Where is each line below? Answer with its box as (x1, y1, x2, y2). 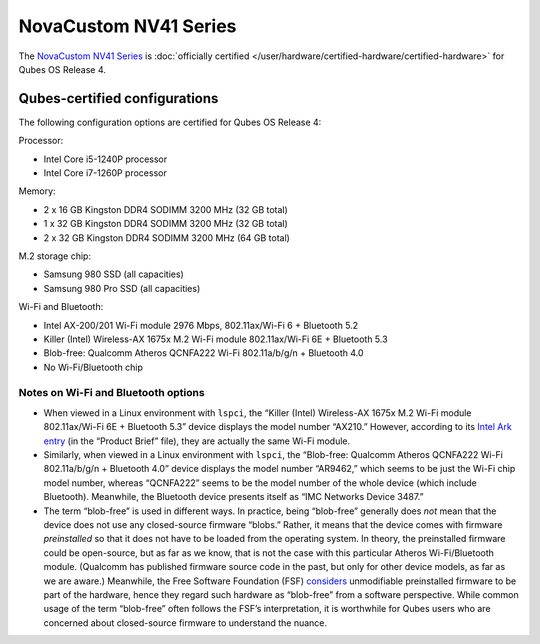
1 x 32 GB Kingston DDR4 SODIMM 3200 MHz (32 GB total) (43, 218, 289, 230)
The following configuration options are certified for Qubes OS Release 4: (18, 116, 322, 128)
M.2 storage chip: (18, 250, 92, 262)
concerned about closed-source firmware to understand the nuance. (43, 616, 328, 629)
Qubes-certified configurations (18, 90, 219, 107)
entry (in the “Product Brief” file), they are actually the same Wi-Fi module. (43, 435, 351, 447)
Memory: (18, 185, 56, 197)
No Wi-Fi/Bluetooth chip (43, 361, 144, 373)
